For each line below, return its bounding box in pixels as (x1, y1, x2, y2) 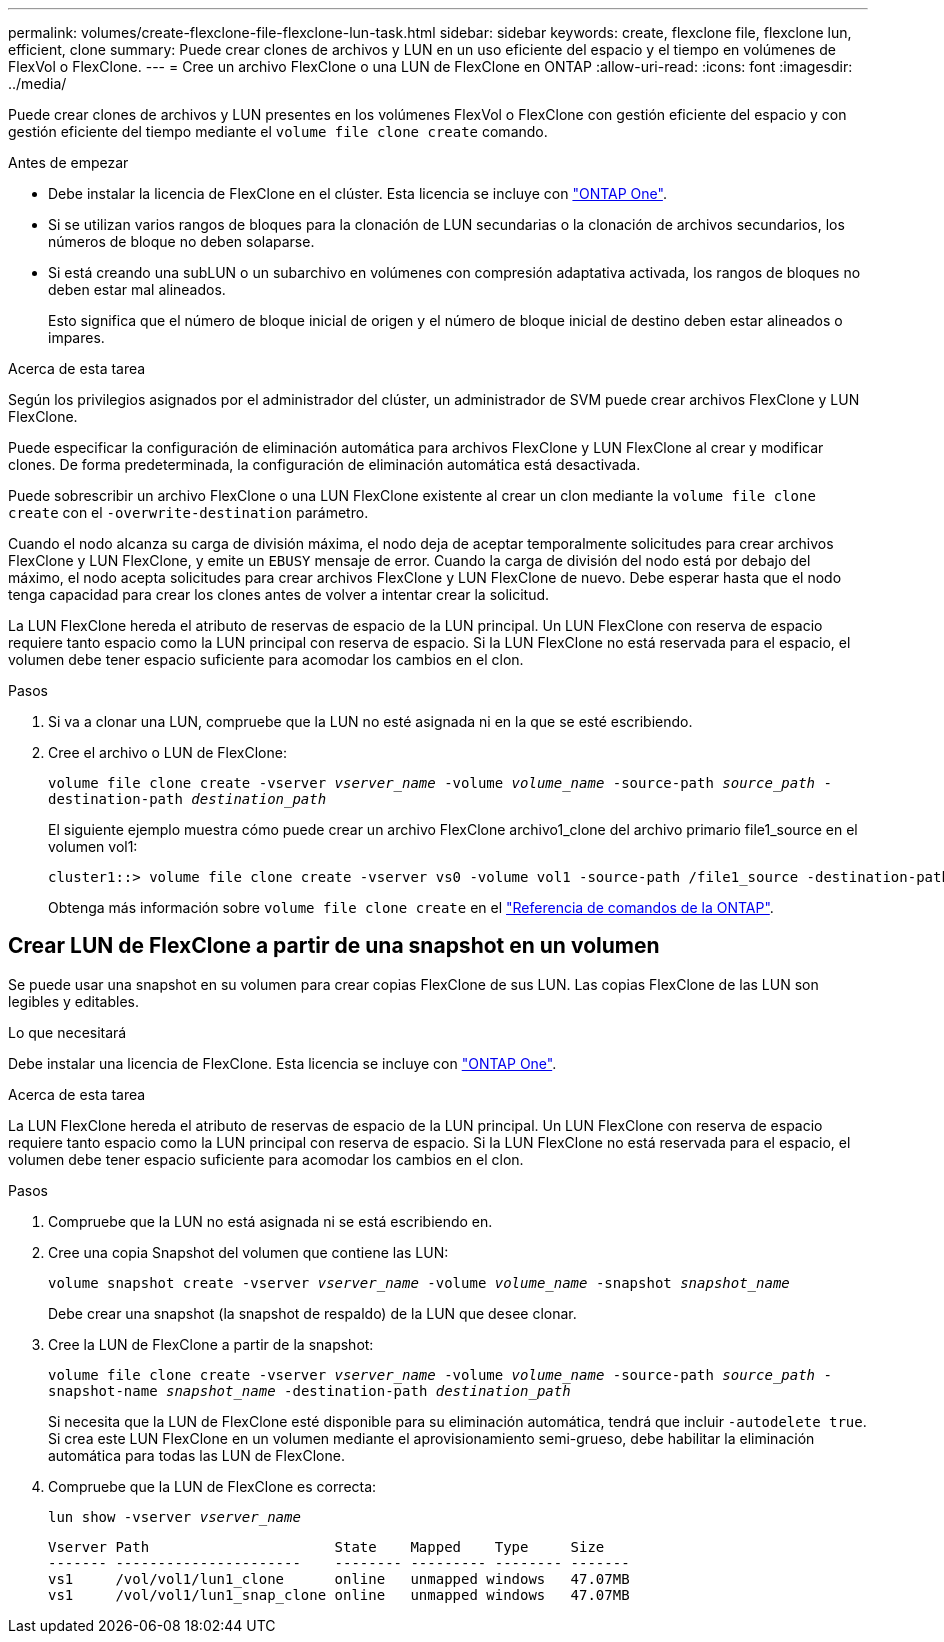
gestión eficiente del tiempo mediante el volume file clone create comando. (8, 123, 548, 140)
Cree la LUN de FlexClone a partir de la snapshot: (48, 1335, 374, 1353)
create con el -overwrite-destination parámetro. (8, 504, 369, 521)
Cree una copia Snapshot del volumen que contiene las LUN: (48, 1243, 449, 1261)
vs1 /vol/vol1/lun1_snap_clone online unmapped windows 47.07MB (48, 1586, 630, 1603)
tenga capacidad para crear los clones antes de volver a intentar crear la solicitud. (8, 586, 550, 603)
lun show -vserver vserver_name (48, 1508, 301, 1525)
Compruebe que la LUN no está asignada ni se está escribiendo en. (48, 1212, 493, 1230)
